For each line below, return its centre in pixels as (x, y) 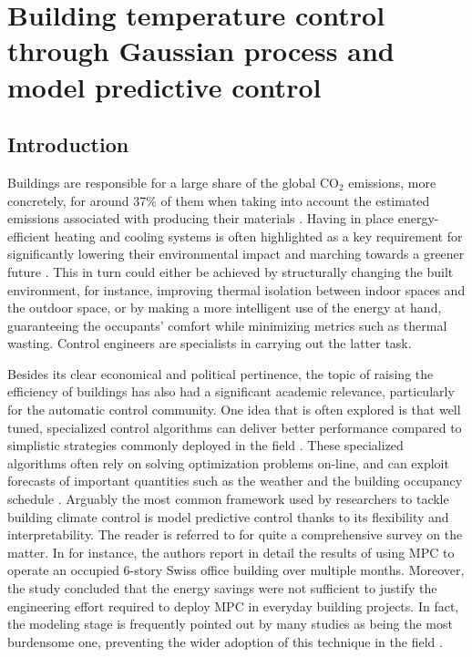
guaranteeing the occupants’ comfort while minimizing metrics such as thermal (227, 325)
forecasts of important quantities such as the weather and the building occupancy (235, 481)
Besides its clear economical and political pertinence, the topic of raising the (221, 373)
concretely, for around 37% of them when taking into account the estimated (219, 200)
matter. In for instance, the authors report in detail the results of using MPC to (231, 552)
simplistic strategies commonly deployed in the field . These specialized (205, 445)
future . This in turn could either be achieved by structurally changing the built (231, 271)
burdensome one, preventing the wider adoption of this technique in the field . (225, 641)
